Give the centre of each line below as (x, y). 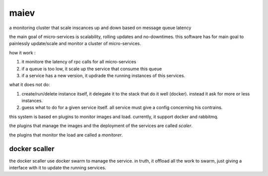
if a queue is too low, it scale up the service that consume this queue (92, 69)
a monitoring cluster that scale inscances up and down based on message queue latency (100, 28)
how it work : (22, 52)
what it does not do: (30, 85)
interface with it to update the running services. (58, 168)
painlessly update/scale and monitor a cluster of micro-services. (75, 44)
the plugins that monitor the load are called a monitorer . (66, 135)
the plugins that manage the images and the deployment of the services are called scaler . (101, 126)
